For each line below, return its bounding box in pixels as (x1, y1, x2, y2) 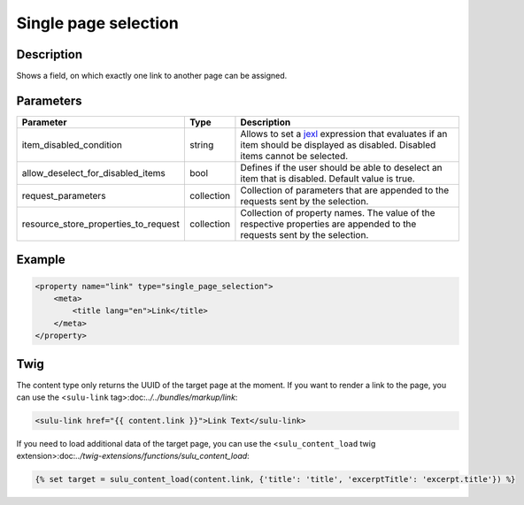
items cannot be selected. (240, 149, 349, 162)
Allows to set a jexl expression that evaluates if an (240, 127, 448, 140)
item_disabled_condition (21, 138, 123, 150)
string (189, 138, 214, 150)
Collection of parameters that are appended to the (240, 184, 450, 196)
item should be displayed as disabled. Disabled (240, 138, 436, 150)
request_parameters (21, 189, 106, 202)
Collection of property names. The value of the (240, 206, 435, 218)
